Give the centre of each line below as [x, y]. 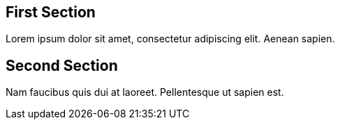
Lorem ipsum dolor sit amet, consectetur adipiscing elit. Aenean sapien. [170, 39]
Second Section [62, 65]
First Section [51, 12]
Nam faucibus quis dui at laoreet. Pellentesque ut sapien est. [145, 92]
